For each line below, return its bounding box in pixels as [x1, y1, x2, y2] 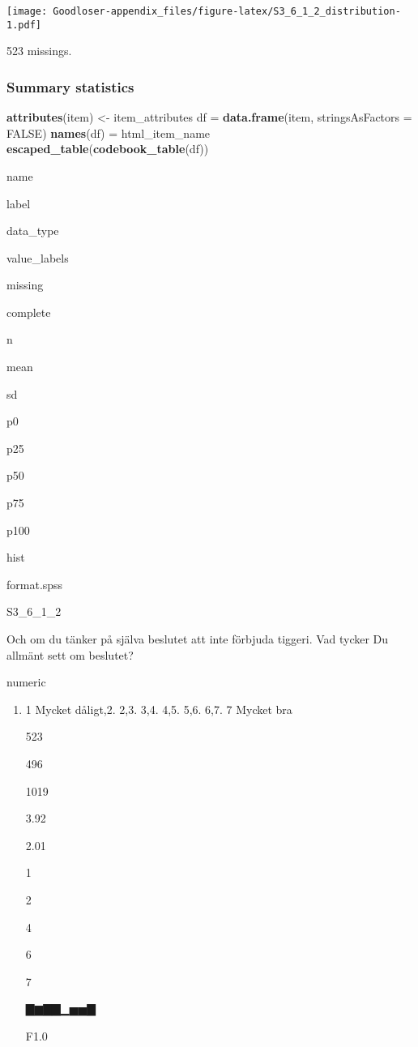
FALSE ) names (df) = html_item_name [6, 124, 211, 141]
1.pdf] [6, 19, 41, 31]
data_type [6, 222, 59, 239]
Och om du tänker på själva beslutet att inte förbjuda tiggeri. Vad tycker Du [6, 630, 389, 647]
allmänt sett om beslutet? [6, 646, 134, 663]
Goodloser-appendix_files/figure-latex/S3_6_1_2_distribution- [53, 6, 401, 17]
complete [6, 303, 51, 320]
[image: [6, 6, 48, 17]
